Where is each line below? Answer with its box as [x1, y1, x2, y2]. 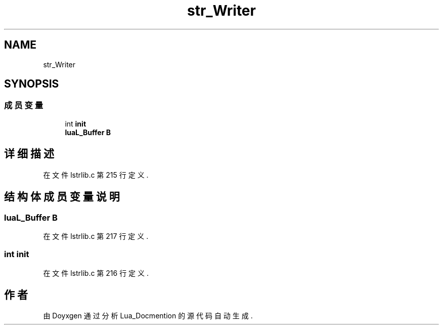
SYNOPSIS [4, 77, 59, 91]
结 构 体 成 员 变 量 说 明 [4, 190, 120, 203]
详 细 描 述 [4, 147, 54, 160]
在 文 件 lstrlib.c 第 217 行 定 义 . [43, 231, 149, 240]
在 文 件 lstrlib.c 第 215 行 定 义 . [43, 170, 149, 179]
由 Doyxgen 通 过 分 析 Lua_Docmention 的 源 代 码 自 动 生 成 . [43, 311, 253, 320]
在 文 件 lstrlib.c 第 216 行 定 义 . [43, 268, 149, 277]
